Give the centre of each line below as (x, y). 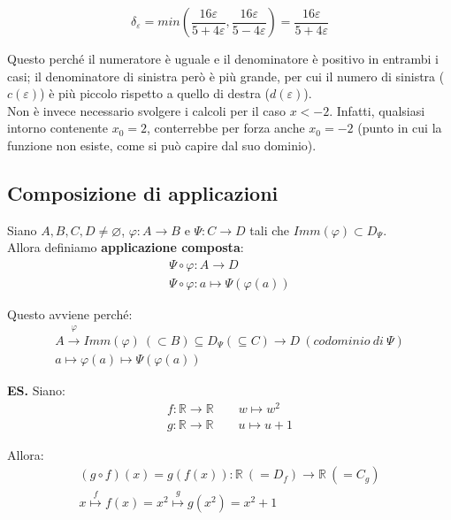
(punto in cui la (400, 128)
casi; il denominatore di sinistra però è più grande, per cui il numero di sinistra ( (226, 76)
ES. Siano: (37, 390)
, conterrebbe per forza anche (226, 128)
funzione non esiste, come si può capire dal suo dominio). (162, 145)
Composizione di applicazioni (143, 192)
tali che (270, 229)
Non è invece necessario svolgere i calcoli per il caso (146, 110)
